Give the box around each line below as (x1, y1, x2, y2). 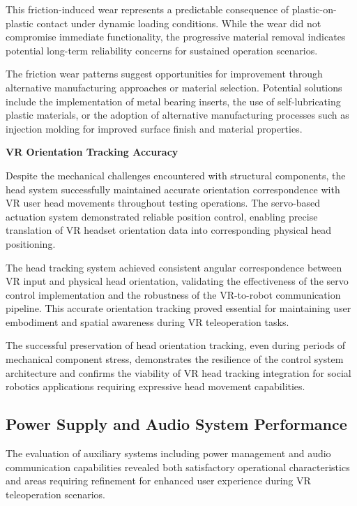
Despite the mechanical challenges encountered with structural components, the (6, 168, 346, 182)
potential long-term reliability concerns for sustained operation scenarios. (6, 43, 318, 57)
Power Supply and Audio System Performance (6, 413, 347, 435)
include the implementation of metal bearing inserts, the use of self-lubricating (6, 94, 341, 108)
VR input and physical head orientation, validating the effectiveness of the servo (6, 274, 349, 288)
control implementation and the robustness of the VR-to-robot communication (6, 287, 341, 302)
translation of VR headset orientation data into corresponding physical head (6, 223, 331, 237)
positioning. (6, 236, 56, 251)
